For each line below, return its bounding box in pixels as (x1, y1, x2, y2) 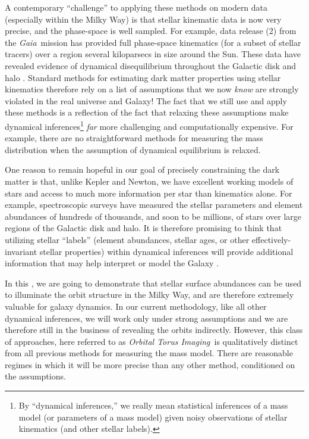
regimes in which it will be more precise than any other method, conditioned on (5, 358, 295, 370)
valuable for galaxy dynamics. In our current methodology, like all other (5, 300, 267, 312)
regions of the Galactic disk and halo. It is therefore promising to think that (5, 222, 282, 234)
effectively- (251, 233, 291, 245)
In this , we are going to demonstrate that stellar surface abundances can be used (5, 276, 302, 289)
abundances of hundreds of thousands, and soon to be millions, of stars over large (5, 210, 301, 222)
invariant (5, 245, 37, 257)
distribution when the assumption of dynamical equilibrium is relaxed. (5, 143, 261, 155)
